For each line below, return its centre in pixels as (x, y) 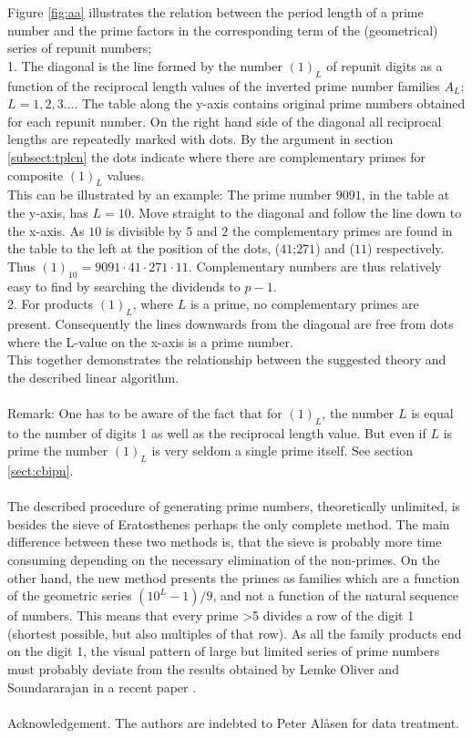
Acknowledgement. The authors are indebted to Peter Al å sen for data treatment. (233, 722)
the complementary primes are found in (342, 230)
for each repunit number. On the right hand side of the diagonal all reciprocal (225, 121)
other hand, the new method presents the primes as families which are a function (234, 577)
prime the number (58, 451)
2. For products (51, 304)
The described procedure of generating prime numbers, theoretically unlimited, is (234, 506)
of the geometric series (70, 595)
